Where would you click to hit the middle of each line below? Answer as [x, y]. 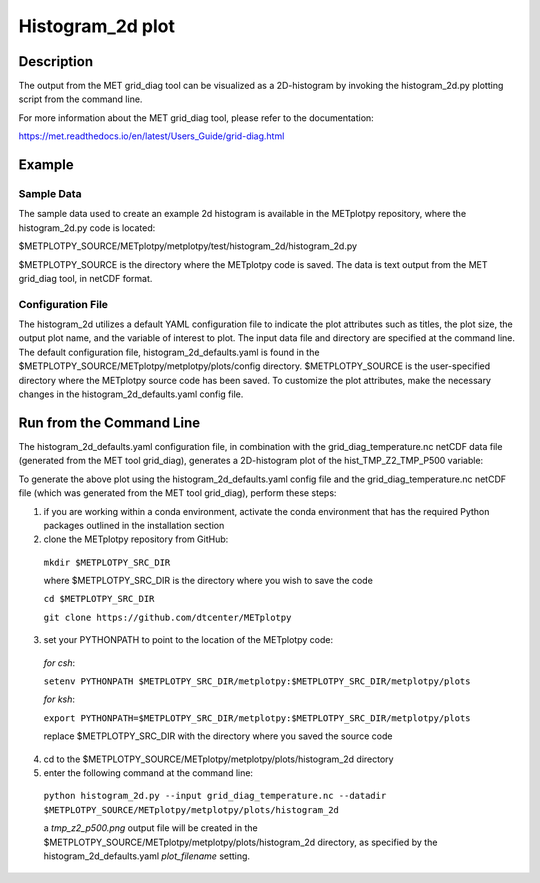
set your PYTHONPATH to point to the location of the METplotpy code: [188, 640]
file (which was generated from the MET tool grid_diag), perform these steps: [177, 493]
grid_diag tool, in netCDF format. [85, 278]
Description [56, 61]
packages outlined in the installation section [134, 525]
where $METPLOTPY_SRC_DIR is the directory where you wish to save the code [208, 581]
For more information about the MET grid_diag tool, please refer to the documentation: [196, 117]
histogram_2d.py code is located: [87, 227]
